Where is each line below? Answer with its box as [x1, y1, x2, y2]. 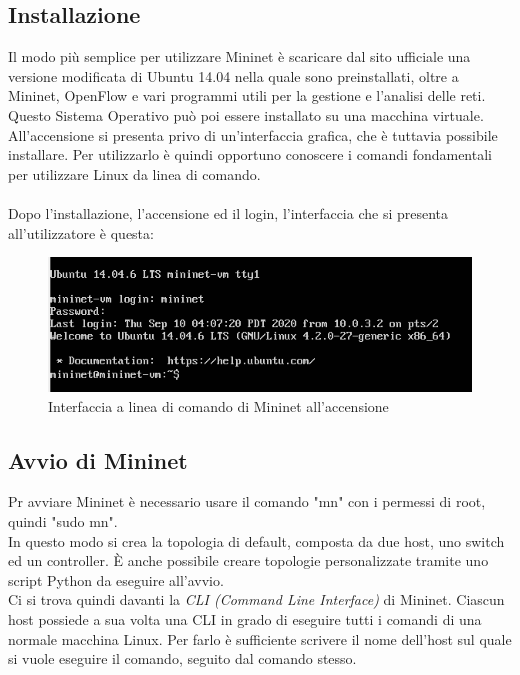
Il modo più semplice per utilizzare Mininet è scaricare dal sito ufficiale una [8, 46, 471, 67]
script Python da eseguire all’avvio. [8, 569, 224, 590]
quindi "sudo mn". [8, 511, 118, 532]
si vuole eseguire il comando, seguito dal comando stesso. [8, 648, 357, 669]
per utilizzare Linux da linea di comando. [8, 163, 261, 184]
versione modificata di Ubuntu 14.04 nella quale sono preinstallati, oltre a [8, 65, 459, 86]
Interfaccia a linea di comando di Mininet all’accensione [48, 395, 389, 416]
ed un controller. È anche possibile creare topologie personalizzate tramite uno [8, 550, 489, 571]
